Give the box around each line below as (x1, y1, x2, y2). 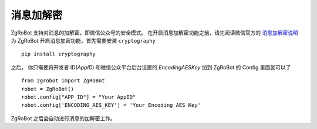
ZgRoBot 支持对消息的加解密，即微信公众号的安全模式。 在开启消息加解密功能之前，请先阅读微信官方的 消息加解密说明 (11, 29, 299, 36)
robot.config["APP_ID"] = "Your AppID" (21, 93, 136, 100)
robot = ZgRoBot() (21, 85, 75, 92)
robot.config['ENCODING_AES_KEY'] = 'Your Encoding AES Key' (21, 102, 201, 109)
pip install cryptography (21, 51, 96, 58)
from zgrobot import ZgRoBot (21, 78, 105, 84)
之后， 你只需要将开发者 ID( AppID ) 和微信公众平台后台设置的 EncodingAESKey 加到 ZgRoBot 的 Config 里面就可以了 (11, 64, 291, 71)
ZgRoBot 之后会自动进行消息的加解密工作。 (11, 114, 116, 122)
